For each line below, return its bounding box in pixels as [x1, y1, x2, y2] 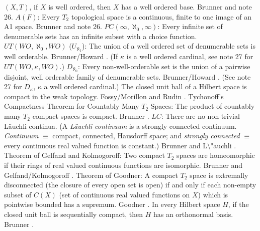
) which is [198, 189, 228, 199]
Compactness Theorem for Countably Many [4, 101, 139, 111]
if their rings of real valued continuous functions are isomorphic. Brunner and [4, 160, 243, 170]
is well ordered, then [48, 2, 111, 12]
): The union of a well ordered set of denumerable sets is [82, 41, 255, 51]
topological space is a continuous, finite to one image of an [71, 11, 251, 22]
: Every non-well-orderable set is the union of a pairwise [78, 61, 250, 71]
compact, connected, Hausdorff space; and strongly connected [52, 130, 240, 141]
